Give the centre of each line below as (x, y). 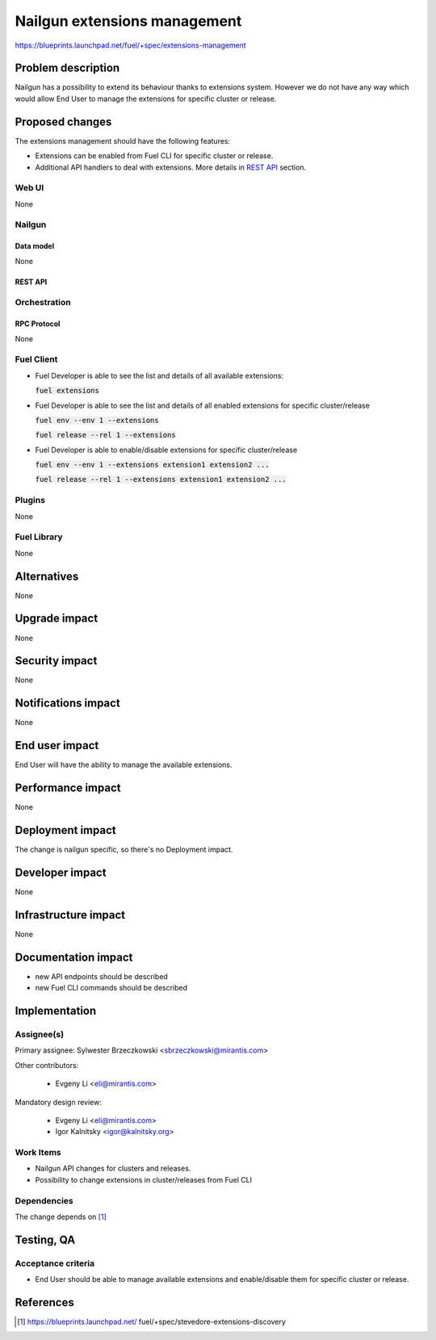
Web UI (29, 188)
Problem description (67, 68)
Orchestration (43, 303)
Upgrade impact (57, 619)
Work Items (38, 1153)
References (44, 1302)
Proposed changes (63, 121)
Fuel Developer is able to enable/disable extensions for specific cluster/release (166, 450)
